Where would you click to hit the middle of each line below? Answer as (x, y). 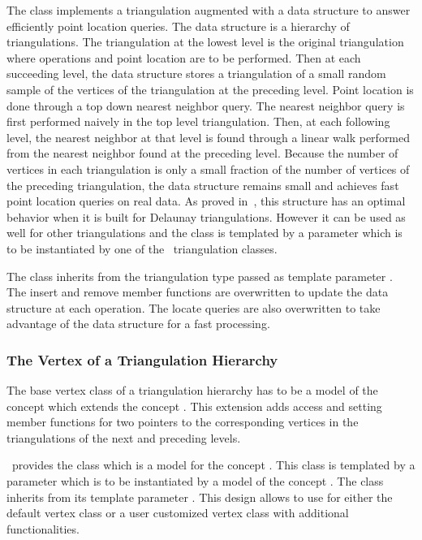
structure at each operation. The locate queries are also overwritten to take (194, 307)
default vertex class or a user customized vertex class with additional (178, 513)
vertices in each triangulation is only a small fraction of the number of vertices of (208, 168)
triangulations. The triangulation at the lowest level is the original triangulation (205, 42)
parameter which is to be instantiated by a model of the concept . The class (195, 481)
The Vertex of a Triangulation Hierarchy (142, 359)
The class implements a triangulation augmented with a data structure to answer (209, 10)
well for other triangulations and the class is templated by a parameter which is (205, 233)
